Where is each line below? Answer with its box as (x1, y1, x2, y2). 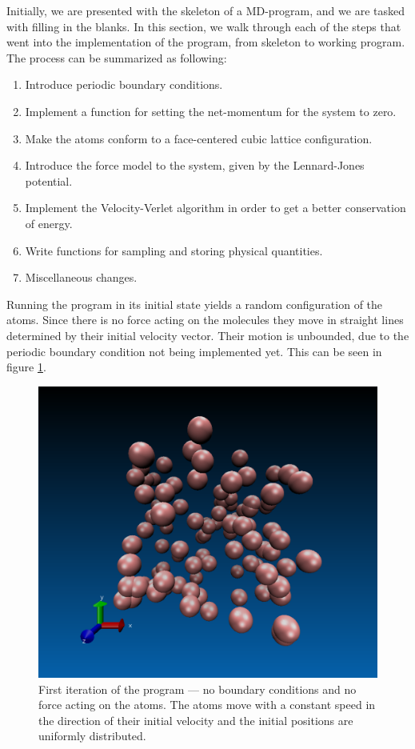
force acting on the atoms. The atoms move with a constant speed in (38, 696, 376, 713)
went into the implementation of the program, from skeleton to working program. (6, 34, 405, 50)
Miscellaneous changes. (25, 269, 138, 286)
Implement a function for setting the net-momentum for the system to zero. (25, 102, 397, 119)
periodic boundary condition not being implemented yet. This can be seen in (6, 342, 382, 359)
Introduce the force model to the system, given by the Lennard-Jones (25, 157, 365, 174)
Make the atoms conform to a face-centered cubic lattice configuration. (25, 130, 373, 146)
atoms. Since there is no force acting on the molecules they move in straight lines (6, 311, 404, 328)
